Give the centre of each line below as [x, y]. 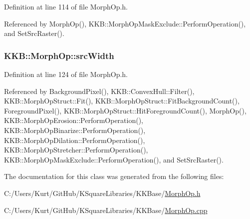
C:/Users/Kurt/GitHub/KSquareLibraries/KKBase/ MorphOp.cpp [106, 210]
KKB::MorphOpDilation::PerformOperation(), [75, 140]
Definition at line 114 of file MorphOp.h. [66, 6]
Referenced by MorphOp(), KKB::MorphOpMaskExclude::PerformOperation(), [125, 23]
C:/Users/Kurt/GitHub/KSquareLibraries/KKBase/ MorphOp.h [102, 193]
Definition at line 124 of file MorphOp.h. [66, 74]
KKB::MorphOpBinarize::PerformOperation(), [75, 130]
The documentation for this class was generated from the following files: [114, 176]
